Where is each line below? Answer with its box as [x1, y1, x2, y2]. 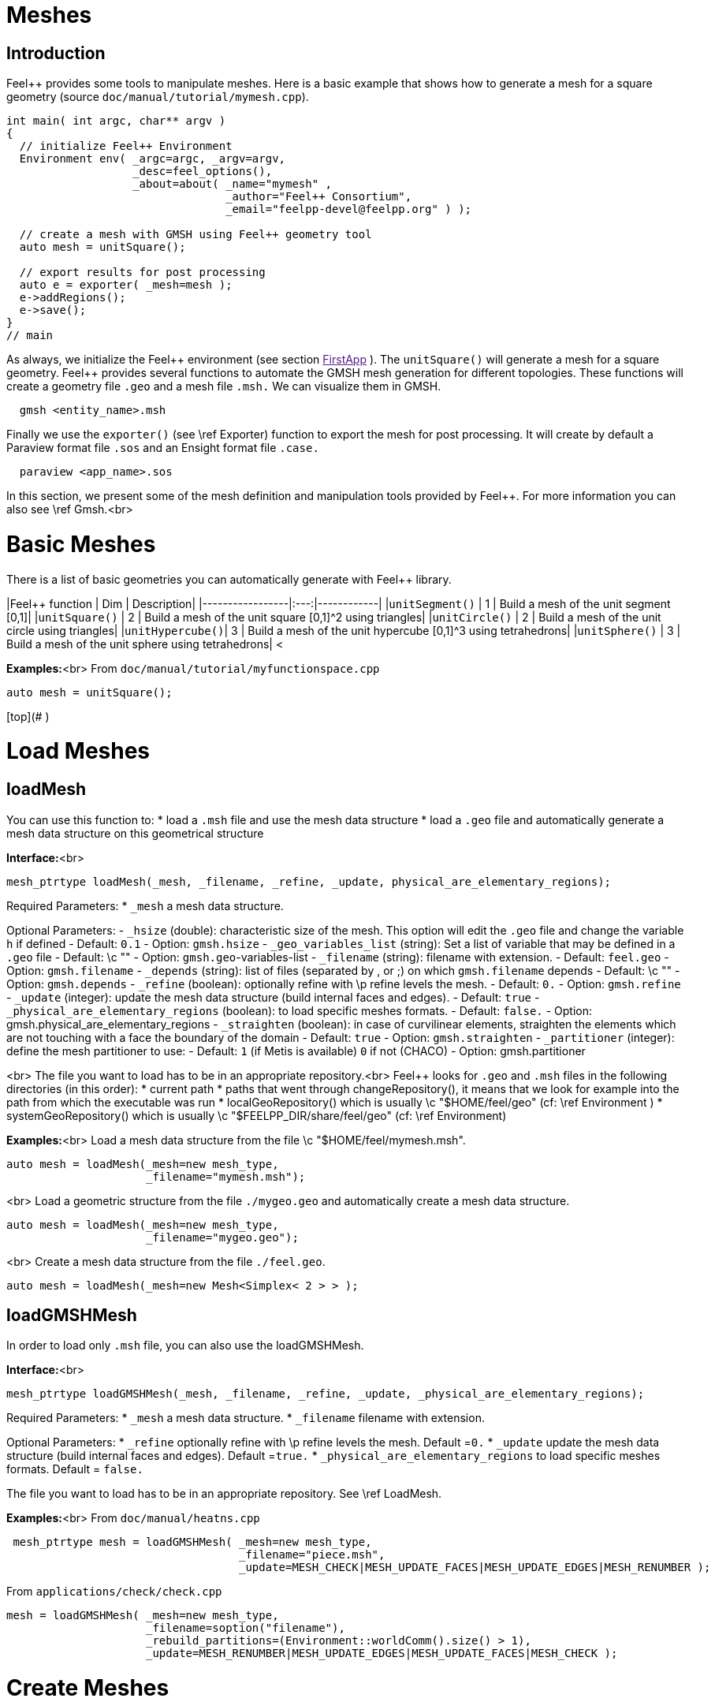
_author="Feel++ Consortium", [225, 190, 412, 203]
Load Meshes [6, 737, 151, 765]
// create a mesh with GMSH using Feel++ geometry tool [19, 228, 372, 241]
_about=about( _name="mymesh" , [132, 177, 333, 191]
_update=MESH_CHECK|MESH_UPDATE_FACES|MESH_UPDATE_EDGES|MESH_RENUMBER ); [239, 1561, 711, 1574]
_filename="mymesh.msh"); [146, 1170, 306, 1183]
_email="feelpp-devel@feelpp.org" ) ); [225, 203, 472, 216]
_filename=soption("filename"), [146, 1622, 345, 1635]
